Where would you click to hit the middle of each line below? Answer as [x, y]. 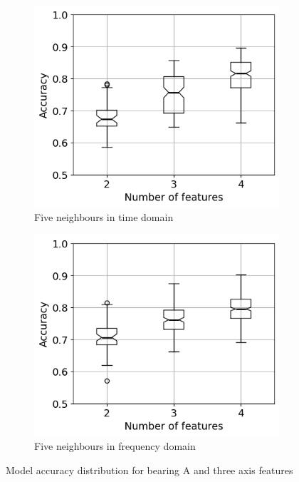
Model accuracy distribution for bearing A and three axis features [149, 470]
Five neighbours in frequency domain [115, 446]
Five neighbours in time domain [104, 217]
